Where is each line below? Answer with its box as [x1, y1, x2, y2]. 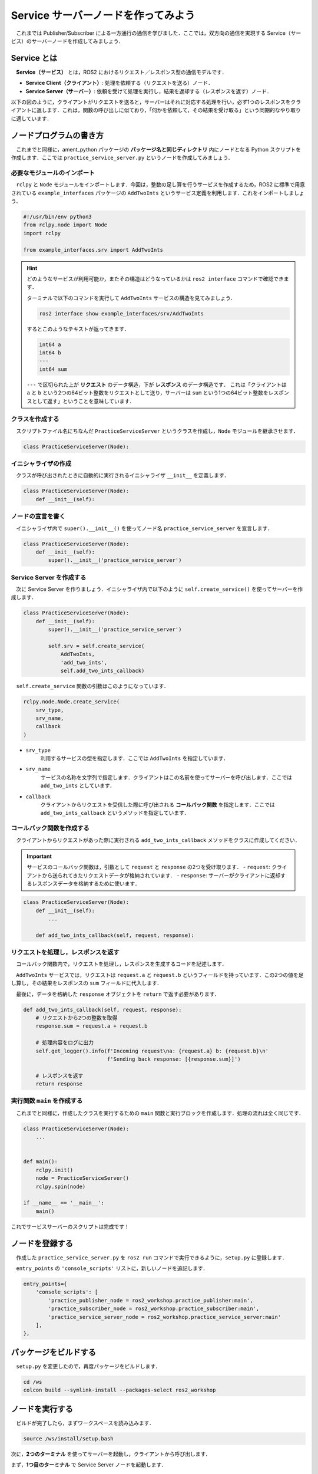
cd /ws [23, 1378, 42, 1385]
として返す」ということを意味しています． [31, 397, 135, 404]
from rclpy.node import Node [23, 222, 108, 228]
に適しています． [11, 115, 52, 122]
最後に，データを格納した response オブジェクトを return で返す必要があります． [15, 991, 220, 998]
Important [26, 853, 52, 860]
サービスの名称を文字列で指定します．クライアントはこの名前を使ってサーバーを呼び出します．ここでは [40, 774, 293, 781]
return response [35, 1081, 82, 1087]
